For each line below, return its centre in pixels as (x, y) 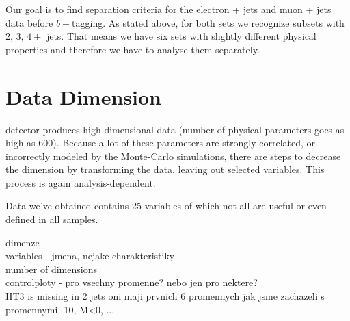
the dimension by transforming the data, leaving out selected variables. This (165, 169)
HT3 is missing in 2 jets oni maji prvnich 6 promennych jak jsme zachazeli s (165, 296)
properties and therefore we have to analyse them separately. (133, 49)
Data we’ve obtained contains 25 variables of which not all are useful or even (166, 206)
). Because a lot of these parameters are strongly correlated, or (184, 143)
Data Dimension (83, 96)
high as (21, 143)
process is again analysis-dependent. (81, 182)
